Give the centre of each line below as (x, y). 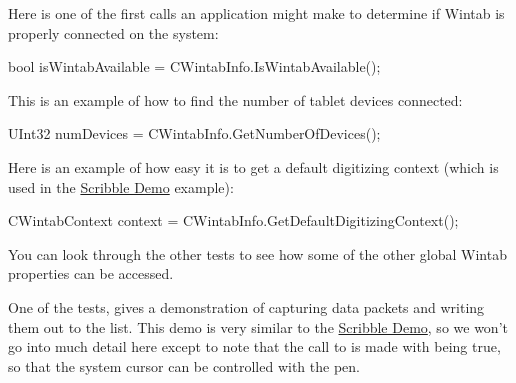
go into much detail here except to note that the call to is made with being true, (254, 346)
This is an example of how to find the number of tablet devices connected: (235, 99)
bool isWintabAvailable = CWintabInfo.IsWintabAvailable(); (194, 66)
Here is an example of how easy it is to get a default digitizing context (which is (253, 166)
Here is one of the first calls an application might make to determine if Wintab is (256, 13)
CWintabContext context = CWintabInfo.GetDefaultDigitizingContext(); (233, 220)
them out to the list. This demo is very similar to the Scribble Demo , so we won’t (258, 326)
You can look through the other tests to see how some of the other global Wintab (257, 253)
